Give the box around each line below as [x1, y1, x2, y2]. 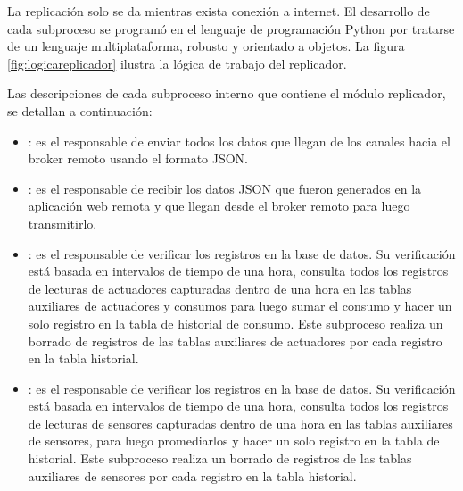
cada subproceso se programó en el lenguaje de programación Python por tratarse [7, 19, 455, 37]
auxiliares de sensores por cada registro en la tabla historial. [28, 466, 357, 485]
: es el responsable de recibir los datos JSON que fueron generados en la [28, 179, 422, 197]
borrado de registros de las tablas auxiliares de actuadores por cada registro [28, 331, 442, 350]
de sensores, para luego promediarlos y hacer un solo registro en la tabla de [28, 431, 440, 450]
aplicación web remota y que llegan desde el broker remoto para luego [28, 196, 410, 215]
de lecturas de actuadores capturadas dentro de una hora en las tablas [28, 279, 412, 297]
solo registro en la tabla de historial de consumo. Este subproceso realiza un [28, 313, 443, 332]
